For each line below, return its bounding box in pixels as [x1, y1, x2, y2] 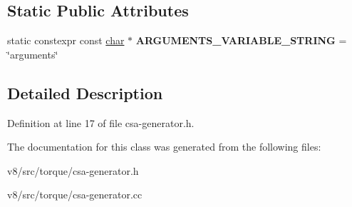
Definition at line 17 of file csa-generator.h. [7, 115, 195, 130]
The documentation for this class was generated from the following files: [7, 139, 321, 154]
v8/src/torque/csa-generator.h [7, 163, 139, 178]
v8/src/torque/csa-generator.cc [7, 187, 143, 202]
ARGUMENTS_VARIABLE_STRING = [135, 33, 347, 48]
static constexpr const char [7, 33, 125, 48]
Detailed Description [7, 81, 163, 103]
